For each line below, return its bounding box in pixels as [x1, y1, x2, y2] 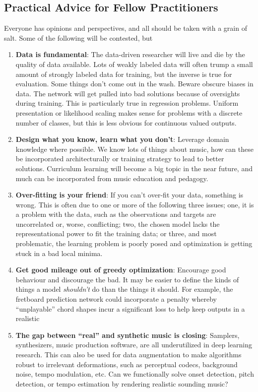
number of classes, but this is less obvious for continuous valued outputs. [15, 117, 237, 128]
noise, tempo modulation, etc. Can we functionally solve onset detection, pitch [15, 369, 254, 379]
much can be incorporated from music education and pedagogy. [15, 173, 208, 183]
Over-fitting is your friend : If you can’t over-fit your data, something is [15, 190, 244, 200]
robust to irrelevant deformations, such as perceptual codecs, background [15, 359, 238, 369]
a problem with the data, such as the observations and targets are [15, 209, 216, 219]
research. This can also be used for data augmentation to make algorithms [15, 349, 242, 360]
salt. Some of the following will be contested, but [4, 32, 153, 43]
